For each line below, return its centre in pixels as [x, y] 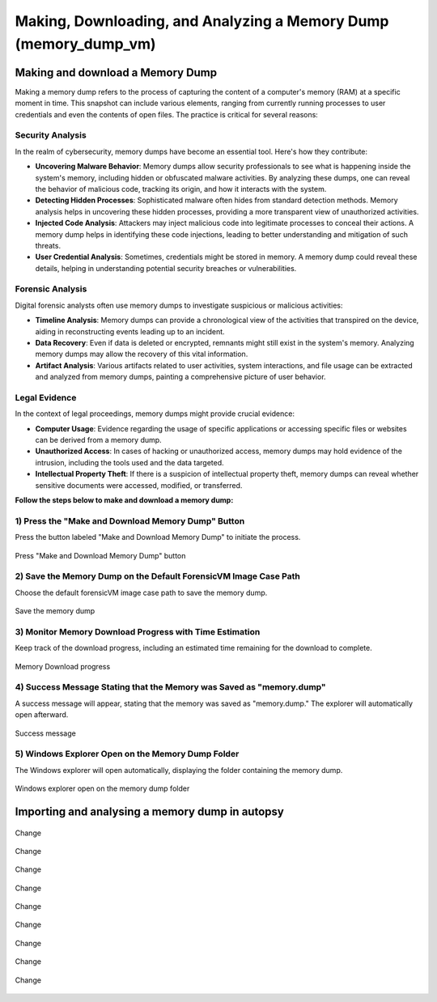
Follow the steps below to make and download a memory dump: [124, 500]
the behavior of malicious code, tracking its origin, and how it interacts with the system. [181, 189]
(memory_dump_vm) [86, 44]
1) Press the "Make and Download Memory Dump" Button [130, 520]
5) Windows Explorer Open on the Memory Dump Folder [127, 754]
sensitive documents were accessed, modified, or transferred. [139, 485]
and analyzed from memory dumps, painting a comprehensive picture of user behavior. [181, 377]
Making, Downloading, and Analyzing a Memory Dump [202, 21]
